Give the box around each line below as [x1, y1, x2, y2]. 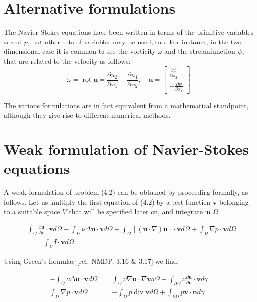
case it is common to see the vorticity [42, 46, 155, 56]
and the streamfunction [164, 46, 235, 56]
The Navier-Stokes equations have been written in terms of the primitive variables [4, 27, 253, 37]
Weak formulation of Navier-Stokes [4, 139, 249, 159]
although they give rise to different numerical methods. [4, 110, 171, 120]
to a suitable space [4, 206, 60, 216]
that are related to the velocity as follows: [4, 55, 131, 66]
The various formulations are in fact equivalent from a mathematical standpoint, [4, 100, 249, 110]
